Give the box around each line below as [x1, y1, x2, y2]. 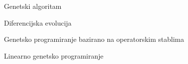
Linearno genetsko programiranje [4, 50, 104, 61]
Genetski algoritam [4, 1, 62, 11]
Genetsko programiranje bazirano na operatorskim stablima [4, 34, 184, 44]
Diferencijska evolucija [4, 17, 72, 28]
